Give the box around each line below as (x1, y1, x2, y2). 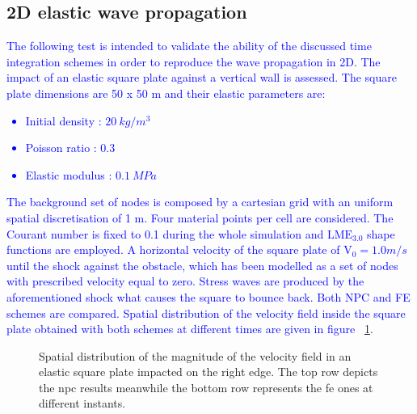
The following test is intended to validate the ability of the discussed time (6, 37, 372, 54)
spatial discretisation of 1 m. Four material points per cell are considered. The (6, 209, 394, 226)
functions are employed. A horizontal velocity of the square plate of (6, 241, 340, 258)
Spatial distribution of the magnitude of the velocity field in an (39, 347, 352, 364)
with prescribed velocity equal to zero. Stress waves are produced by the (6, 272, 364, 289)
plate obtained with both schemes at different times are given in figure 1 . (6, 320, 373, 337)
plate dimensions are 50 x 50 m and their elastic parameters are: (6, 84, 326, 101)
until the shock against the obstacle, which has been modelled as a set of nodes (6, 256, 398, 273)
